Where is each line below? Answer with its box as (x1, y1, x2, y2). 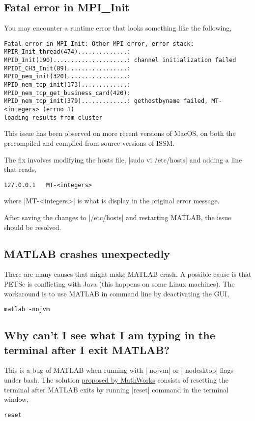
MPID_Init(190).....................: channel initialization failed (4, 57, 236, 64)
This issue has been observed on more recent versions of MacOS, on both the (4, 128, 236, 138)
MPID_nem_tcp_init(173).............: (4, 81, 131, 89)
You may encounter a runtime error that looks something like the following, (4, 23, 232, 33)
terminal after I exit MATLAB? (4, 342, 170, 357)
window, (4, 394, 29, 404)
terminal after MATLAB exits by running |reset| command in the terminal (4, 384, 228, 394)
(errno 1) (42, 106, 75, 113)
